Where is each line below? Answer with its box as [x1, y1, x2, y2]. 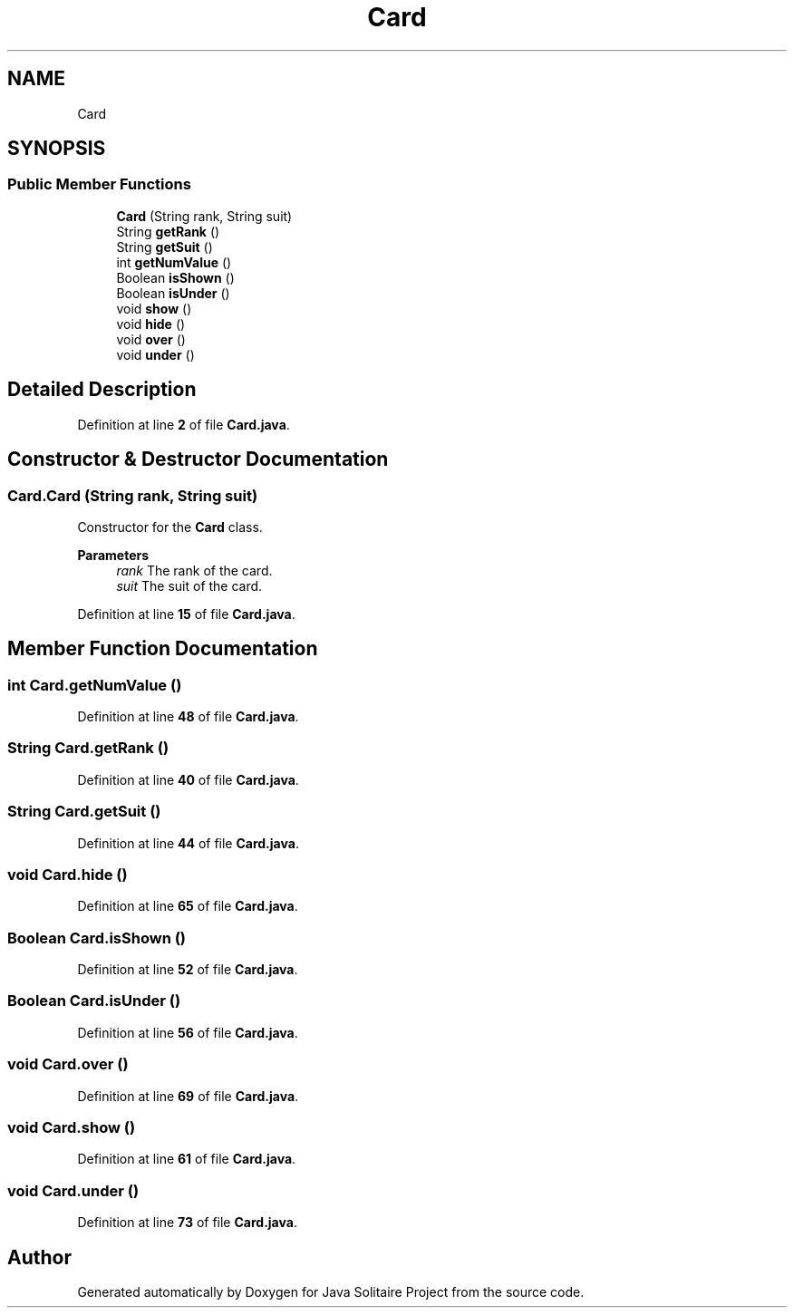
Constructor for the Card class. [77, 518, 263, 535]
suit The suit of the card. [116, 577, 263, 594]
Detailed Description [7, 378, 197, 401]
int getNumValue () [116, 254, 232, 270]
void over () [116, 331, 186, 347]
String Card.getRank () [7, 739, 169, 758]
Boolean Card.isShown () [7, 928, 187, 947]
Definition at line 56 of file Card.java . [77, 1024, 298, 1040]
